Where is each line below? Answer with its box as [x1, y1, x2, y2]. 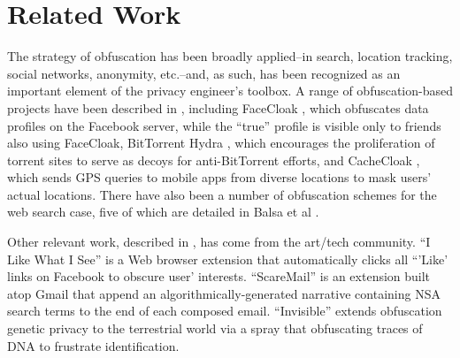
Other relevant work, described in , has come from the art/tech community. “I [7, 232, 431, 251]
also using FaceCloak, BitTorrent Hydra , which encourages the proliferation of [7, 133, 435, 152]
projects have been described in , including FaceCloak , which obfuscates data [7, 98, 429, 117]
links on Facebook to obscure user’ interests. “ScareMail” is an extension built [7, 267, 431, 286]
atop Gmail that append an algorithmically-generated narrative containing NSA [7, 284, 441, 302]
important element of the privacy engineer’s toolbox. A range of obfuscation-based [7, 81, 454, 100]
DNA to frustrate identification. [7, 336, 180, 354]
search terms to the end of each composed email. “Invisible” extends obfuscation [7, 301, 442, 320]
